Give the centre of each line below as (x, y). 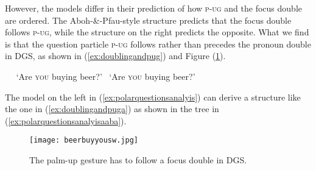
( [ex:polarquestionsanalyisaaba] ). (66, 120)
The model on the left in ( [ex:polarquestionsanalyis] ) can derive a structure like (153, 97)
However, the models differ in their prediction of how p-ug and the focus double (153, 8)
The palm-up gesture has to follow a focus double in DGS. (138, 160)
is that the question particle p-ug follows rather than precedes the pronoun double (158, 44)
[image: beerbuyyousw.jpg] (84, 140)
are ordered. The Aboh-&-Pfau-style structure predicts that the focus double (148, 20)
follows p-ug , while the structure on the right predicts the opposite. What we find (157, 32)
